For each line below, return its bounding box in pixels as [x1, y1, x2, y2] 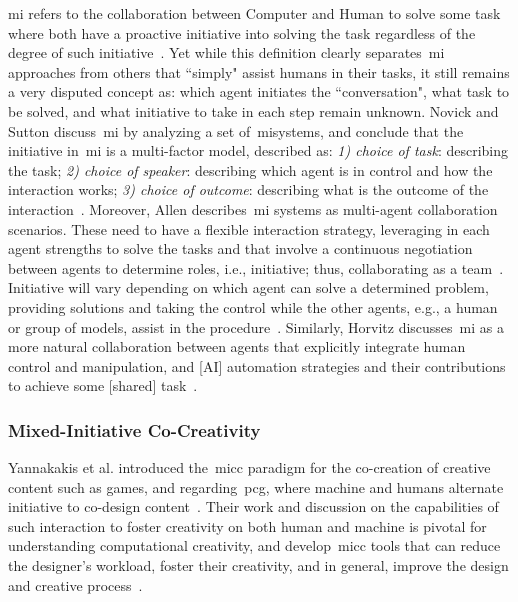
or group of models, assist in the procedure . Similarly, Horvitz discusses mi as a [8, 316, 505, 337]
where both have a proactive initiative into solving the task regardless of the [8, 22, 476, 43]
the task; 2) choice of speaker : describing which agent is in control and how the [8, 159, 493, 180]
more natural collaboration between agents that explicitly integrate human [8, 336, 466, 357]
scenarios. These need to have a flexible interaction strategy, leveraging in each [8, 218, 490, 239]
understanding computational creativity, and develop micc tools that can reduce [8, 535, 501, 556]
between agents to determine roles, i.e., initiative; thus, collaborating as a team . [8, 257, 504, 278]
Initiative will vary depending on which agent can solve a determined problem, [8, 277, 489, 298]
